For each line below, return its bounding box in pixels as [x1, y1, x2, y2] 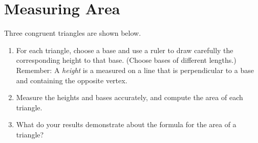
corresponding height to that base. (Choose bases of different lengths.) [16, 55, 236, 65]
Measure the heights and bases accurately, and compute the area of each [16, 92, 243, 103]
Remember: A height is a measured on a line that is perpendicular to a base [16, 64, 254, 75]
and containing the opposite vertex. [16, 75, 127, 85]
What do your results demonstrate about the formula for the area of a [16, 119, 236, 130]
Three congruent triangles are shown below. [4, 28, 141, 38]
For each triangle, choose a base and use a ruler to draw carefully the [16, 44, 233, 55]
